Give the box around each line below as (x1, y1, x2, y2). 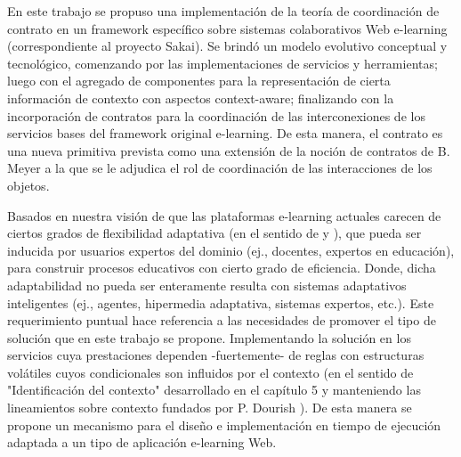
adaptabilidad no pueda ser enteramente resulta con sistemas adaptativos (7, 275, 407, 294)
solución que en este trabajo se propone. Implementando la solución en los (7, 328, 411, 347)
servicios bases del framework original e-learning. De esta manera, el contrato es (7, 124, 443, 143)
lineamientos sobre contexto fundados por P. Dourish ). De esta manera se (7, 398, 412, 417)
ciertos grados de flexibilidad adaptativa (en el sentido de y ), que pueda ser (7, 224, 422, 242)
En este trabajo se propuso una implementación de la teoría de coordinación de (7, 2, 440, 20)
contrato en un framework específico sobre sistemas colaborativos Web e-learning (7, 19, 448, 37)
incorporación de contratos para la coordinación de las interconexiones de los (7, 106, 425, 125)
